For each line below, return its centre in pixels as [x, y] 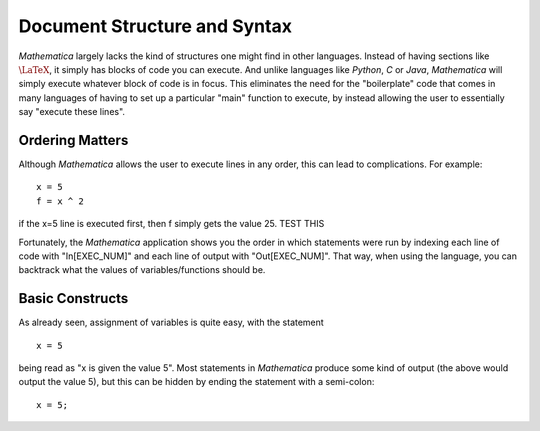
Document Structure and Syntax [155, 26]
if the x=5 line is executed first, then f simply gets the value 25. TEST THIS [171, 224]
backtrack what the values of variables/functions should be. [142, 270]
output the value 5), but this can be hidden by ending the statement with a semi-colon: [196, 382]
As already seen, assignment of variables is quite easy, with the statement [171, 322]
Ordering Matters [73, 140]
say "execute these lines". [71, 112]
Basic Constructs [73, 298]
